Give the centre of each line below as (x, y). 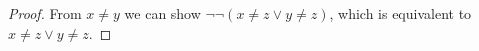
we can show (162, 13)
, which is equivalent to (400, 13)
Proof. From (45, 13)
